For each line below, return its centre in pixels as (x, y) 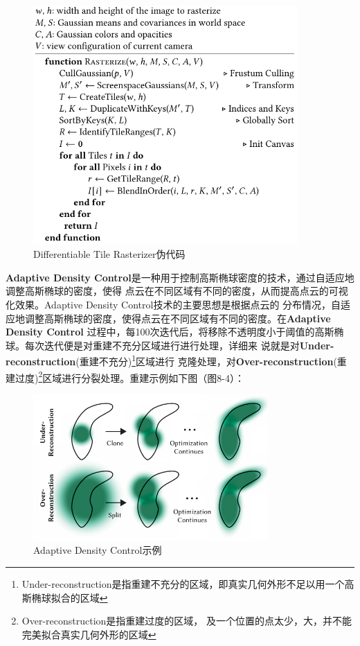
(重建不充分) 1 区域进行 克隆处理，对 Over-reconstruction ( (206, 360)
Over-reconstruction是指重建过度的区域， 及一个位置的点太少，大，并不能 (187, 621)
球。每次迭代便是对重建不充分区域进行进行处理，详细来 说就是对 (153, 345)
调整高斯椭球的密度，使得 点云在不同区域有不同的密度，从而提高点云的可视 (177, 291)
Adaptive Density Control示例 (98, 550)
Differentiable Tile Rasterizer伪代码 (109, 254)
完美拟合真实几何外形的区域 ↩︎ (89, 634)
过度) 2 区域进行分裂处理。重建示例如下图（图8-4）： (129, 376)
